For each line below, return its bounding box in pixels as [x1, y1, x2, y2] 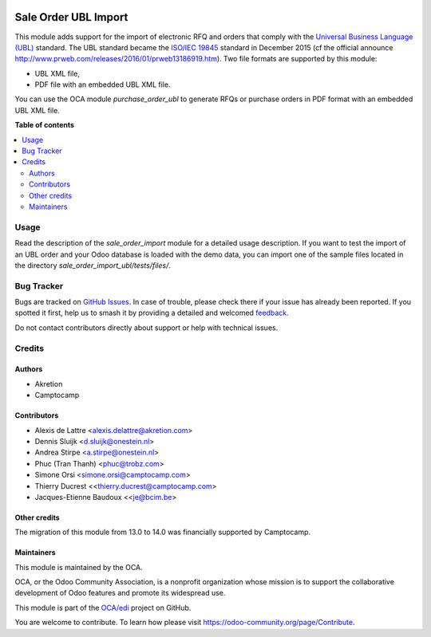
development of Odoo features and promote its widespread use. [14, 588, 226, 598]
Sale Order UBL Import [14, 10, 129, 24]
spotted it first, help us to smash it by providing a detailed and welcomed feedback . [14, 308, 289, 318]
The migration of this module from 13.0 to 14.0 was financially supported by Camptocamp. [14, 527, 311, 537]
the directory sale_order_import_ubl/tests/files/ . [14, 260, 172, 270]
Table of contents [14, 120, 75, 130]
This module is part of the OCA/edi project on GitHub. [14, 603, 192, 612]
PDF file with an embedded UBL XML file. [34, 80, 171, 89]
